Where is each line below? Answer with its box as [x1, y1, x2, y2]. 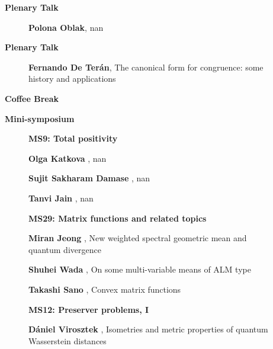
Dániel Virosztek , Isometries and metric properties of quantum [28, 323, 268, 335]
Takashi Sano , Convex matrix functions [28, 283, 181, 295]
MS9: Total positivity [28, 132, 118, 145]
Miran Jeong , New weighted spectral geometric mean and [28, 232, 247, 244]
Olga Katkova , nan [28, 152, 107, 164]
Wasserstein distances [28, 334, 107, 347]
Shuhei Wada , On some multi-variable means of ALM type [28, 263, 251, 276]
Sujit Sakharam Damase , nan [28, 172, 150, 184]
